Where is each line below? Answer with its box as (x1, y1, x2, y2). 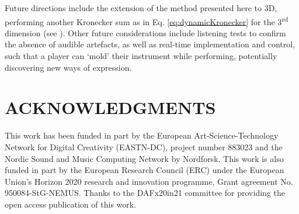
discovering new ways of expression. (5, 61, 132, 73)
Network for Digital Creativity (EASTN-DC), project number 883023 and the (5, 140, 283, 153)
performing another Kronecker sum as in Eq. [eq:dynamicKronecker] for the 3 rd (5, 13, 288, 27)
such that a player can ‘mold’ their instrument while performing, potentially (5, 50, 277, 62)
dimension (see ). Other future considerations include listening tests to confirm (5, 26, 286, 39)
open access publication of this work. (5, 198, 137, 210)
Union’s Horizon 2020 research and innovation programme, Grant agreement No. (5, 175, 293, 187)
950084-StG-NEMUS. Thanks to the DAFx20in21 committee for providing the (5, 187, 285, 199)
